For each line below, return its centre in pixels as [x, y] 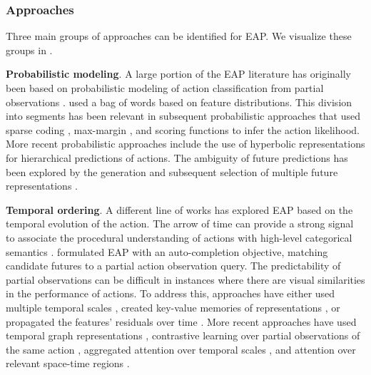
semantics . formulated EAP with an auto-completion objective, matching [167, 251]
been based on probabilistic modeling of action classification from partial [165, 88]
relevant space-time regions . [68, 363]
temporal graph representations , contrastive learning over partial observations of [183, 335]
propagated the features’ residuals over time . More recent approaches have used [181, 321]
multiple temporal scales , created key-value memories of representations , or [173, 307]
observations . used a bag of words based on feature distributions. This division [179, 102]
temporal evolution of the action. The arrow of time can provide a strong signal [180, 224]
